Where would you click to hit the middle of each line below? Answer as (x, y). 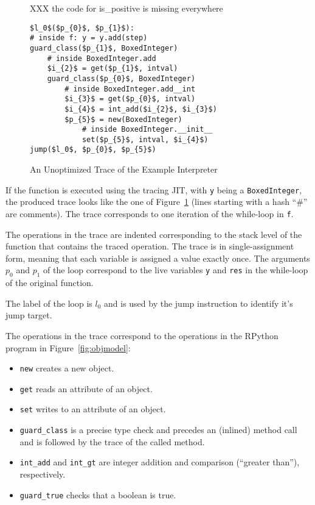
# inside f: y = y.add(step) (89, 38)
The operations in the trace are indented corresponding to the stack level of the (154, 234)
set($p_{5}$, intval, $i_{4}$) (145, 139)
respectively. (43, 474)
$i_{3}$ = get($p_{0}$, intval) (130, 99)
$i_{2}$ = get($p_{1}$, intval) (112, 69)
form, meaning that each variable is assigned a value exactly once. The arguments (158, 258)
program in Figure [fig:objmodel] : (68, 347)
